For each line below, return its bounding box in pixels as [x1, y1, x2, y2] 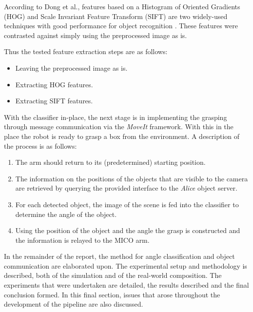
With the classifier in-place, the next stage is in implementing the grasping [4, 112, 227, 122]
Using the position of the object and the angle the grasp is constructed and [15, 225, 240, 235]
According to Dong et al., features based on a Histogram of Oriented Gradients [4, 1, 240, 11]
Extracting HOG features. [15, 79, 93, 89]
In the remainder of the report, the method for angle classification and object [4, 251, 235, 261]
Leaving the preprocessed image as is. [15, 62, 128, 73]
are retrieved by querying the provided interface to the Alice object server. [15, 183, 237, 193]
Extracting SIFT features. [15, 96, 93, 106]
